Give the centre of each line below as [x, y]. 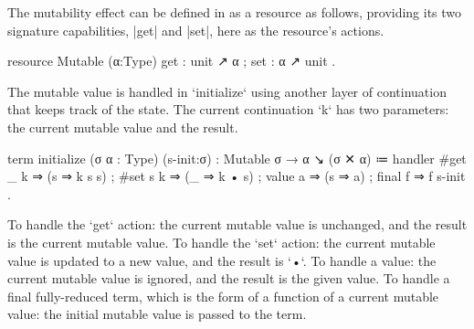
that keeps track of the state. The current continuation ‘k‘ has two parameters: [228, 109]
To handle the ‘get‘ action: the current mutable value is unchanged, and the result [237, 224]
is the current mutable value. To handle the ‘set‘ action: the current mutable [221, 242]
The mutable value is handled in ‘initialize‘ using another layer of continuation [227, 91]
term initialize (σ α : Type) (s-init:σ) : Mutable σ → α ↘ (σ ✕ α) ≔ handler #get [237, 158]
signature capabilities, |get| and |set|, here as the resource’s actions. [196, 30]
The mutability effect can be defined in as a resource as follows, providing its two [235, 12]
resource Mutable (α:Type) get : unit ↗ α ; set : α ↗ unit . [172, 61]
